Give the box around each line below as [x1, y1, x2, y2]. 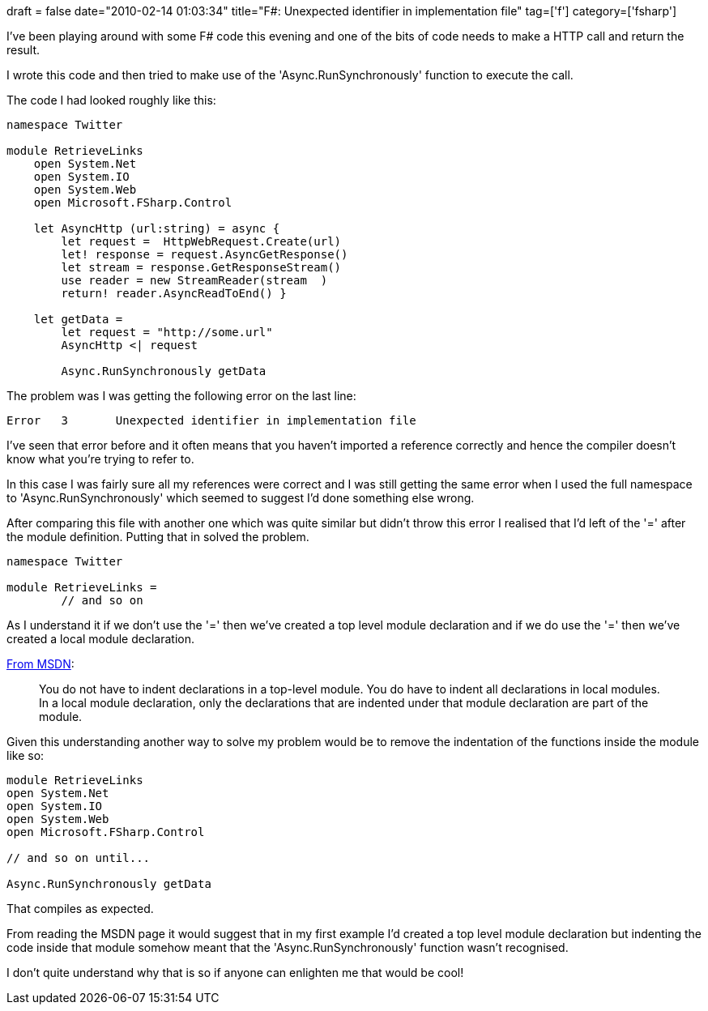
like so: [6, 749, 45, 762]
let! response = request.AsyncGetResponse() [61, 248, 348, 261]
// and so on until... [6, 851, 151, 864]
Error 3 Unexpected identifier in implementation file [6, 414, 416, 427]
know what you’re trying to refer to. [6, 452, 194, 466]
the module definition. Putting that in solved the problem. [6, 530, 309, 544]
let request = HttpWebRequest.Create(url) [61, 235, 342, 248]
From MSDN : [6, 657, 75, 671]
